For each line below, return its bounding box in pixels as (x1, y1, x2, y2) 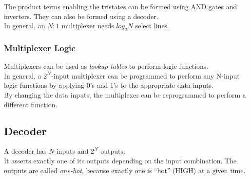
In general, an (4, 20, 45, 31)
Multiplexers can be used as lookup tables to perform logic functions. (4, 61, 209, 71)
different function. (4, 99, 58, 109)
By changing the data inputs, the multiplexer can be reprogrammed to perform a (4, 89, 246, 99)
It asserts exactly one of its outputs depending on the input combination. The (4, 155, 237, 165)
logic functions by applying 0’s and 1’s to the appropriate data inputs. (4, 80, 213, 90)
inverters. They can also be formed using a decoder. (4, 11, 158, 21)
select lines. (135, 20, 170, 31)
